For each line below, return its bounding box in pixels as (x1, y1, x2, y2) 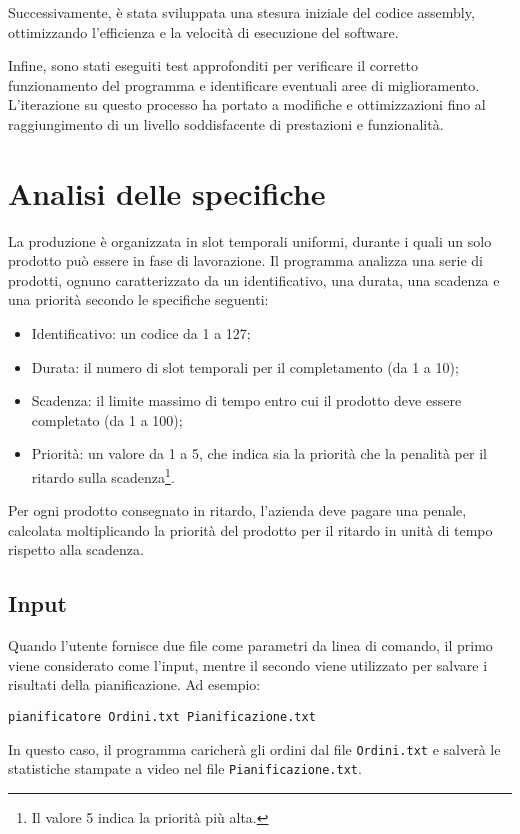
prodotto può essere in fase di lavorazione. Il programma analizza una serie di (8, 250, 483, 271)
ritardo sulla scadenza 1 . (31, 464, 175, 487)
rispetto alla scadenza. (8, 539, 144, 560)
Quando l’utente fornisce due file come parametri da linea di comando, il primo (8, 635, 493, 656)
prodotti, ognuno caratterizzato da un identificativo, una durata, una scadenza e (8, 269, 500, 290)
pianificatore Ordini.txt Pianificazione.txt (8, 710, 316, 725)
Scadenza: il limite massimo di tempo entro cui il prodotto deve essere (31, 390, 462, 411)
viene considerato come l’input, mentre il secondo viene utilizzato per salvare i (8, 654, 488, 675)
